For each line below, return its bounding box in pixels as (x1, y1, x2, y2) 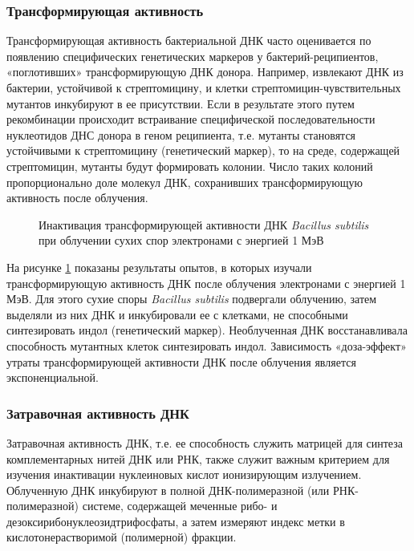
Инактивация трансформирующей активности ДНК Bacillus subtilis (39, 216, 369, 233)
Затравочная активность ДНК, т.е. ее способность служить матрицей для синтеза (6, 434, 403, 451)
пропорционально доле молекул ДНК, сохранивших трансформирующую (6, 173, 363, 190)
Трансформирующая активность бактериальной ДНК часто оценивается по (6, 32, 371, 49)
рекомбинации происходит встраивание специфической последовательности (6, 111, 375, 128)
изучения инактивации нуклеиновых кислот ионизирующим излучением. (6, 466, 362, 483)
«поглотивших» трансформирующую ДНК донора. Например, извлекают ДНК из (6, 63, 404, 80)
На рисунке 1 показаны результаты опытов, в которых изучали (6, 258, 312, 275)
